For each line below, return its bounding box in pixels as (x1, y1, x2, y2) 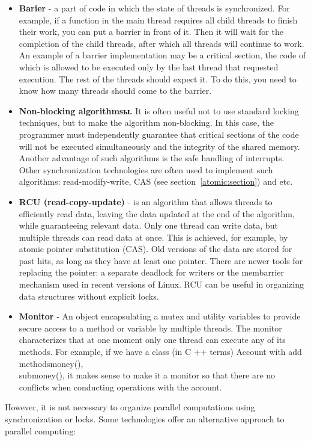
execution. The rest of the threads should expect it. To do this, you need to (19, 72, 297, 85)
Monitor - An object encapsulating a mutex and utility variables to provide (19, 310, 301, 322)
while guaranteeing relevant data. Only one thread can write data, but (19, 219, 278, 232)
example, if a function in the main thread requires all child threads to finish (19, 13, 298, 26)
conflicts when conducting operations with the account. (19, 380, 222, 393)
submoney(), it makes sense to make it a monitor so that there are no (19, 369, 276, 381)
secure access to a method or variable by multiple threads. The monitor (19, 321, 282, 334)
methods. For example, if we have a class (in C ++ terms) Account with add (19, 345, 302, 358)
